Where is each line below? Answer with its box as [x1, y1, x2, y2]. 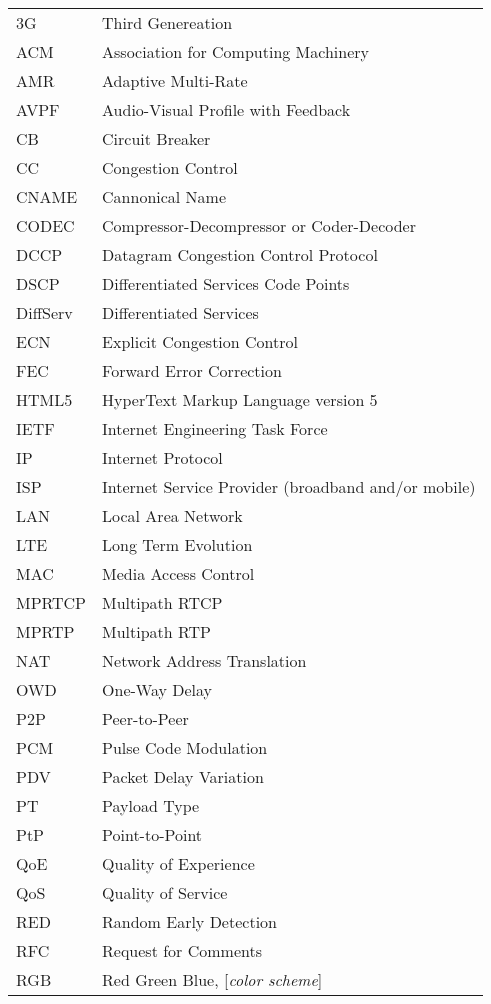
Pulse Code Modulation [102, 736, 268, 759]
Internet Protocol [102, 446, 223, 469]
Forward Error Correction [102, 359, 282, 382]
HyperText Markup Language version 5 [102, 388, 378, 411]
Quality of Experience [102, 852, 255, 875]
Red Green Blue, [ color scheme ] [102, 968, 323, 991]
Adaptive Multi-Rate [102, 69, 248, 92]
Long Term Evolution [102, 533, 253, 556]
